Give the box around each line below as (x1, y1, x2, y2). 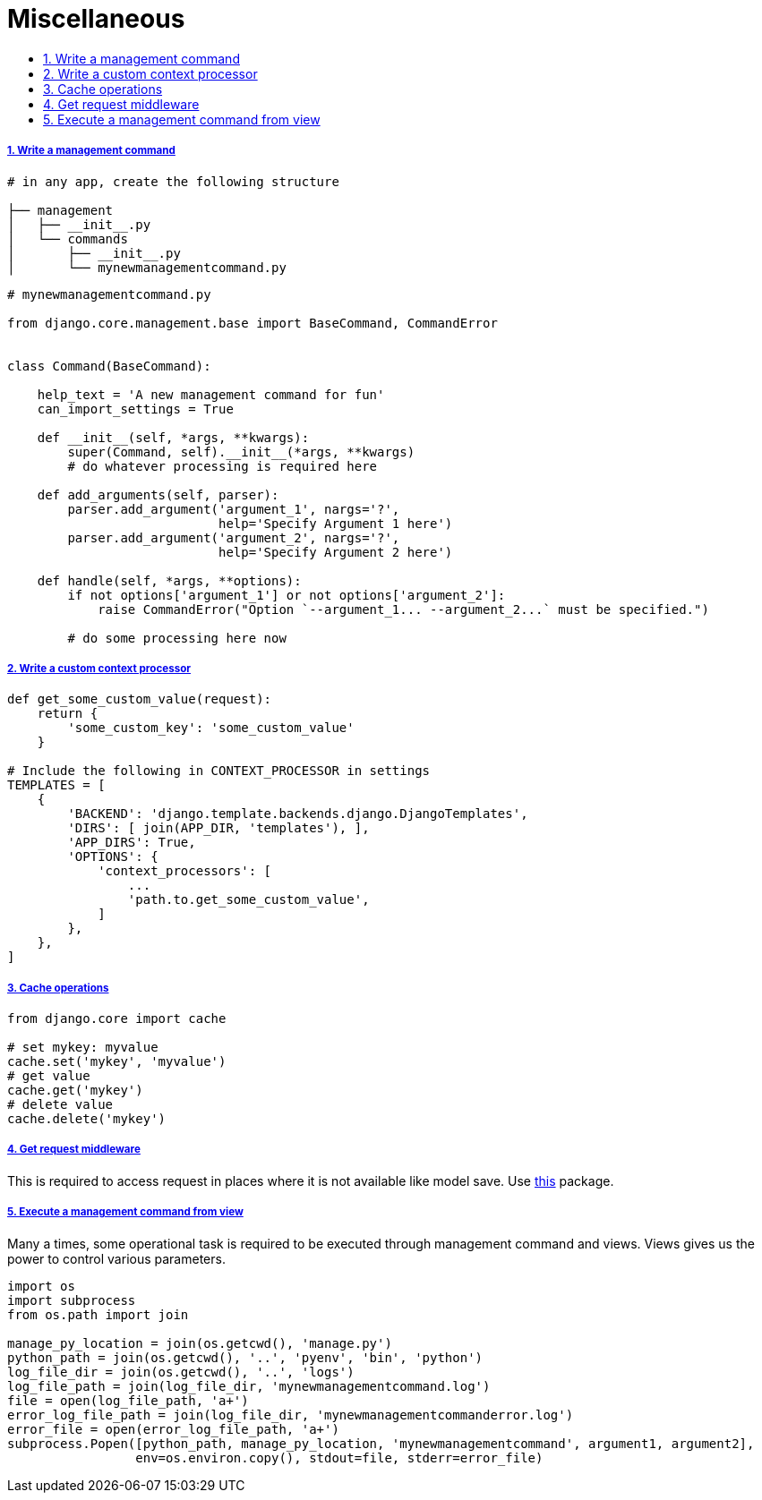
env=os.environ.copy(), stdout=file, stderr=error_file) (135, 1450, 544, 1465)
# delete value (7, 1097, 114, 1112)
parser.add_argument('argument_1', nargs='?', (67, 501, 400, 516)
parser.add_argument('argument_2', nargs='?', (67, 530, 400, 545)
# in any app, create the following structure (7, 174, 339, 189)
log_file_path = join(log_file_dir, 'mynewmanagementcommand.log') (7, 1378, 491, 1393)
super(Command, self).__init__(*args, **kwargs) (67, 444, 415, 459)
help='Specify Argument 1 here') (218, 516, 453, 531)
